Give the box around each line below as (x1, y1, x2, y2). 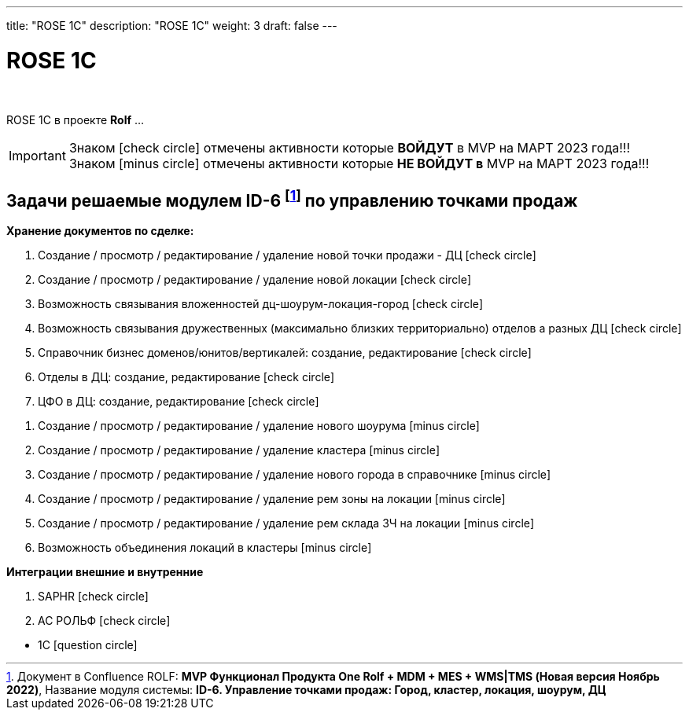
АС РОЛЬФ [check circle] (38, 614, 171, 628)
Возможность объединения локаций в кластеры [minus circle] (38, 541, 372, 555)
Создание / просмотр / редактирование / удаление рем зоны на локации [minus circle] (38, 492, 506, 506)
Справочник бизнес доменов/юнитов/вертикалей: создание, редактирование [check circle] (38, 346, 532, 360)
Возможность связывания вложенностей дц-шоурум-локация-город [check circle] (38, 297, 484, 311)
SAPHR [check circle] (38, 589, 149, 604)
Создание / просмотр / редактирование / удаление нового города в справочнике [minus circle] (38, 468, 551, 482)
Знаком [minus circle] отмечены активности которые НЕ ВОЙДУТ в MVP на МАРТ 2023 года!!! (68, 155, 650, 171)
